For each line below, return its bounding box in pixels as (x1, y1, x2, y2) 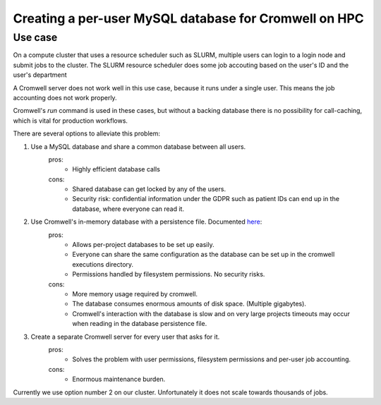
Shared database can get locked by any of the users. (72, 185, 226, 193)
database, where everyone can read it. (72, 205, 185, 213)
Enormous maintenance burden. (72, 375, 166, 384)
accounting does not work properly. (13, 93, 117, 102)
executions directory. (72, 260, 134, 268)
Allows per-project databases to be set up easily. (72, 241, 214, 249)
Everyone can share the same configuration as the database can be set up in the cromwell (72, 250, 335, 259)
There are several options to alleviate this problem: (13, 129, 161, 138)
